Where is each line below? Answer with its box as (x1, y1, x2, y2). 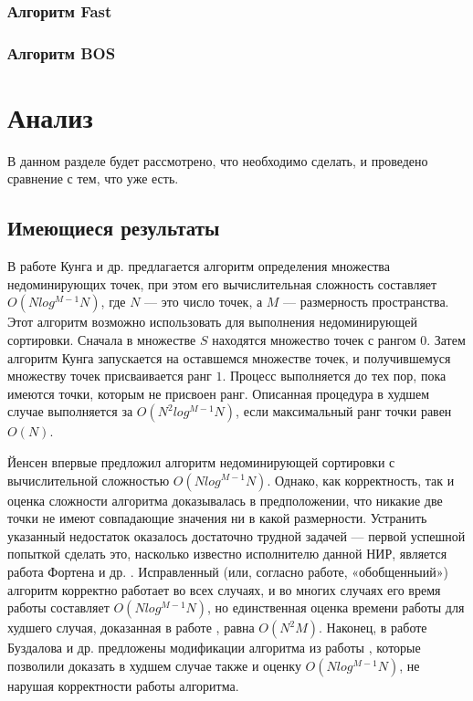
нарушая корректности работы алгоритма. (7, 675, 239, 695)
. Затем (426, 330, 466, 349)
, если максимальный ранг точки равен (236, 402, 452, 421)
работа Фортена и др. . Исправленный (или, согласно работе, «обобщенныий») (7, 561, 448, 581)
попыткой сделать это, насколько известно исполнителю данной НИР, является (7, 544, 447, 563)
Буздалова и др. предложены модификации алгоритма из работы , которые (7, 638, 421, 657)
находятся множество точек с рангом (212, 330, 416, 349)
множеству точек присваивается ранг (7, 366, 212, 385)
